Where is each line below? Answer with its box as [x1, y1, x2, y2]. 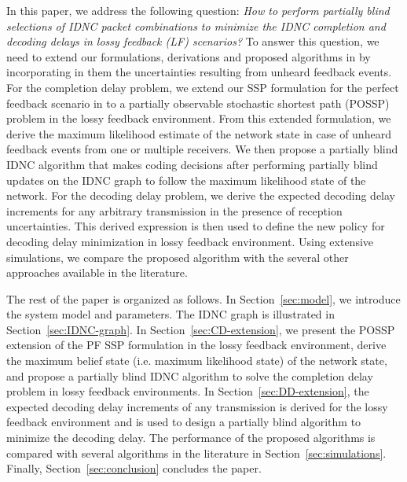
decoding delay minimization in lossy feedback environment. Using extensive [6, 233, 374, 249]
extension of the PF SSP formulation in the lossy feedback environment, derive [6, 337, 387, 353]
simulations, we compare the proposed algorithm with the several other [6, 248, 349, 265]
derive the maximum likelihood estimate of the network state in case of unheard [6, 125, 391, 142]
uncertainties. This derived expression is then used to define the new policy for [6, 218, 385, 234]
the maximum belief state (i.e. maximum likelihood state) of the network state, [6, 352, 387, 369]
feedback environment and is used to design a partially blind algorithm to [6, 414, 361, 430]
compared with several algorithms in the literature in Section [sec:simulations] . [6, 444, 387, 461]
